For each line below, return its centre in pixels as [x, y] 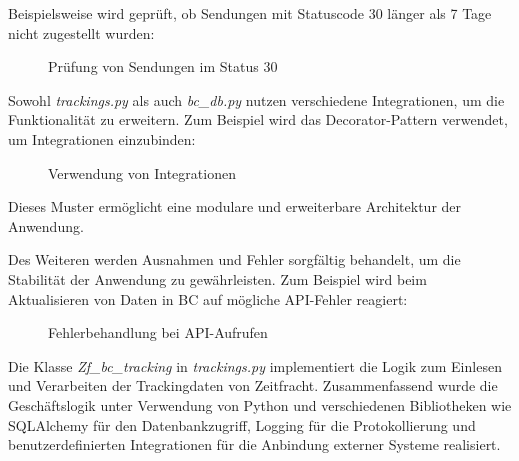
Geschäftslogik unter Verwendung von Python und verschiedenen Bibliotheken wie [260, 404]
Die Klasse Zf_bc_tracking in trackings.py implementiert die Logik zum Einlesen [255, 365]
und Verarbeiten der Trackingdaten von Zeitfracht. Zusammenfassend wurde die [253, 385]
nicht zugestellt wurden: [81, 32]
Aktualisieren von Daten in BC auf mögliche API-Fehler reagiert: [208, 298]
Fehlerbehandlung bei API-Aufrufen [158, 332]
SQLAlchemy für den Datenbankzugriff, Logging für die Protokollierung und [242, 424]
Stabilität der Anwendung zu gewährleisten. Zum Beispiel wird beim [217, 278]
